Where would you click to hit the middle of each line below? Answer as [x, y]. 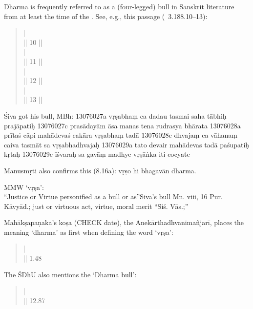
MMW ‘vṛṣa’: [24, 187]
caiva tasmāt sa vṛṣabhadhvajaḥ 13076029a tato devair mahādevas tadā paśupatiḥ [127, 144]
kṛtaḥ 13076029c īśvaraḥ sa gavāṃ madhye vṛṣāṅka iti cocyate [97, 154]
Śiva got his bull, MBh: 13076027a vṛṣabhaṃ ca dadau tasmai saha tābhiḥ [115, 115]
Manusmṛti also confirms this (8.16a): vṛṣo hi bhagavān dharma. [100, 170]
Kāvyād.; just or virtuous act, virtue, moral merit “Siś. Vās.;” [96, 206]
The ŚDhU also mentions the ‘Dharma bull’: [70, 274]
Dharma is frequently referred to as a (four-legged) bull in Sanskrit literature [119, 6]
